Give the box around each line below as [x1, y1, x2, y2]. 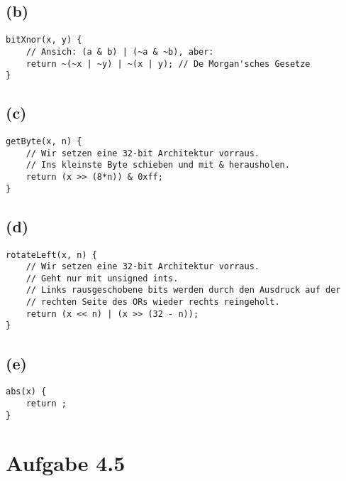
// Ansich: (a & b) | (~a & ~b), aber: [26, 46, 214, 57]
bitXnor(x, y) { [6, 35, 82, 45]
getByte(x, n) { [6, 136, 82, 147]
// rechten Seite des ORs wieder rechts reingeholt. [26, 297, 280, 308]
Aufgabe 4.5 [6, 448, 125, 477]
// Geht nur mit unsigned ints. [26, 273, 179, 283]
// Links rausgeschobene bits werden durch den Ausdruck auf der [26, 285, 341, 296]
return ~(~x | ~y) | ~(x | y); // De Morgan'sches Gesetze [26, 58, 311, 69]
